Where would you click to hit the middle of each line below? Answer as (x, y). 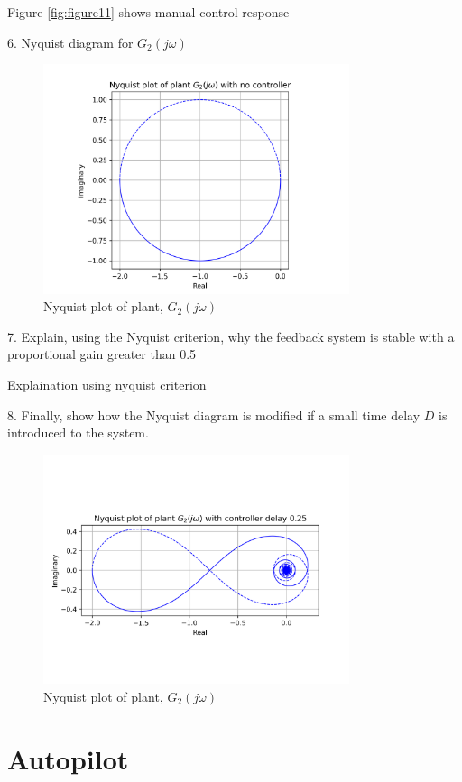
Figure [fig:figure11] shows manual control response (148, 12)
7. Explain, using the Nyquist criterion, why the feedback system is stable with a (231, 336)
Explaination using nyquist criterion (107, 384)
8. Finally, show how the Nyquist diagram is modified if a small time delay (214, 414)
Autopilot (68, 758)
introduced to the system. (78, 432)
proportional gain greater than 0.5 (102, 354)
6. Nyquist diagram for (70, 42)
